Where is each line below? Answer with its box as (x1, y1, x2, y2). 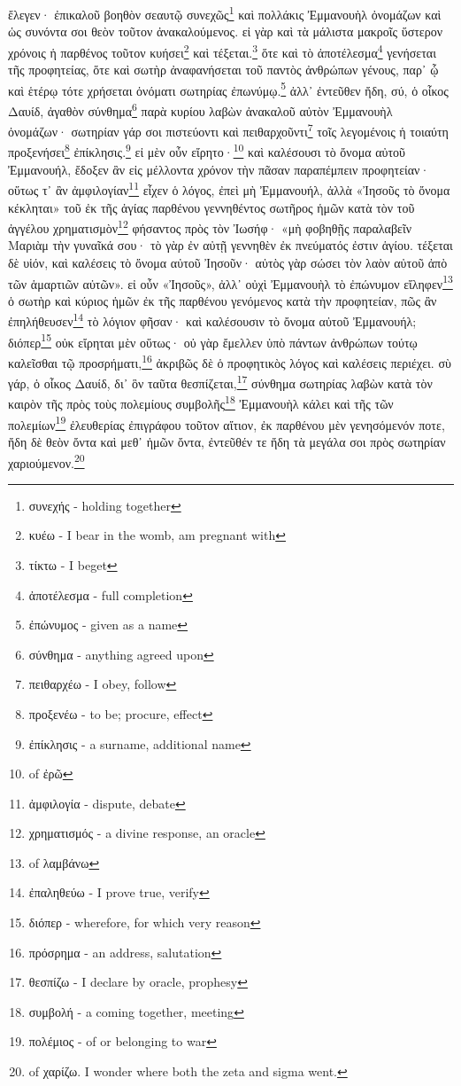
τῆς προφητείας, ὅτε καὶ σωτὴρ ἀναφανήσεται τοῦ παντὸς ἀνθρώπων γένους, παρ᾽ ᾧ (8, 60, 439, 79)
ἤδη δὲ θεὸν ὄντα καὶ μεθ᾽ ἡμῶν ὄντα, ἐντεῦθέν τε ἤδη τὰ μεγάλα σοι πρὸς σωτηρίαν (8, 432, 446, 450)
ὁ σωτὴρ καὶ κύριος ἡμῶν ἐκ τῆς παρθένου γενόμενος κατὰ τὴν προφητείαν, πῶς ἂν (8, 291, 437, 309)
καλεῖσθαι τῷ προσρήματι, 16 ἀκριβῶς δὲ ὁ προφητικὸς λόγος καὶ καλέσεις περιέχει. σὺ (8, 350, 451, 371)
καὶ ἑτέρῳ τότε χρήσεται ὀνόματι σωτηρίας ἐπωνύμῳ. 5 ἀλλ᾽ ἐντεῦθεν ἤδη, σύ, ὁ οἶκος (8, 78, 449, 99)
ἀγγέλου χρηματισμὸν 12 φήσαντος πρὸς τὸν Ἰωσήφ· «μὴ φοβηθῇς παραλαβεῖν (8, 216, 412, 237)
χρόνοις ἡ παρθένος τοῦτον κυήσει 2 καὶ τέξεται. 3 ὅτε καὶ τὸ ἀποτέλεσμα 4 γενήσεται (8, 40, 436, 61)
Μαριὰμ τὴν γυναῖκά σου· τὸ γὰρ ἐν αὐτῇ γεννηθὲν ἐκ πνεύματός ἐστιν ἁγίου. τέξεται (8, 236, 453, 254)
